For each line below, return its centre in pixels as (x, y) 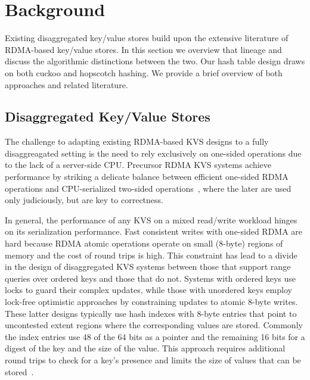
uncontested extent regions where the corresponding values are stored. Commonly (154, 325)
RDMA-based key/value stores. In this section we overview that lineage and (143, 49)
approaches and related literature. (66, 84)
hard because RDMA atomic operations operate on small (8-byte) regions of (144, 243)
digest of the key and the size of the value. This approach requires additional (145, 348)
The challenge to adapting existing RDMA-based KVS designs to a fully (137, 141)
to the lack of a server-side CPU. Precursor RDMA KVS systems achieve (138, 165)
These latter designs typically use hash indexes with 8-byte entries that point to (151, 313)
